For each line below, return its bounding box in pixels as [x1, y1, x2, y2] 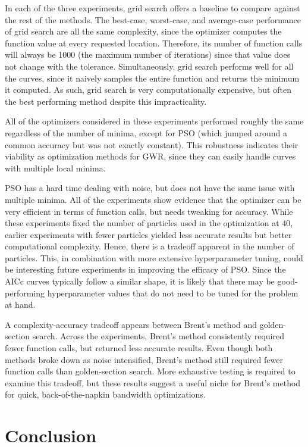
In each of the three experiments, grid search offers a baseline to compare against [5, 2, 300, 14]
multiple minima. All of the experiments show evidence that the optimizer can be [5, 193, 301, 205]
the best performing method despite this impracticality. [5, 95, 207, 107]
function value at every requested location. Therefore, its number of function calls [5, 36, 303, 49]
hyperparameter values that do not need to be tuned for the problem [47, 286, 298, 299]
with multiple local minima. [5, 161, 106, 174]
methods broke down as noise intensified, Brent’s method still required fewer [5, 353, 283, 365]
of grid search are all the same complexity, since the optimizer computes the [5, 25, 282, 37]
